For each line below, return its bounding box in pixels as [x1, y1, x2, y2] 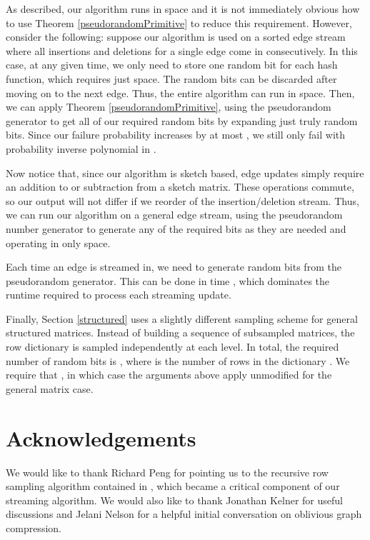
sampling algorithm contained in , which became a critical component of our [6, 479, 340, 494]
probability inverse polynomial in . [6, 141, 156, 156]
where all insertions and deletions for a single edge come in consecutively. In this [6, 43, 358, 58]
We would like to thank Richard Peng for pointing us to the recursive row [6, 464, 329, 479]
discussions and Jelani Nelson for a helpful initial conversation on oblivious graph [6, 506, 362, 521]
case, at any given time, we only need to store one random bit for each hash [6, 57, 338, 72]
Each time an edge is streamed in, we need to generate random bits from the [6, 259, 341, 274]
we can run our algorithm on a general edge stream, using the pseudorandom [6, 207, 343, 222]
